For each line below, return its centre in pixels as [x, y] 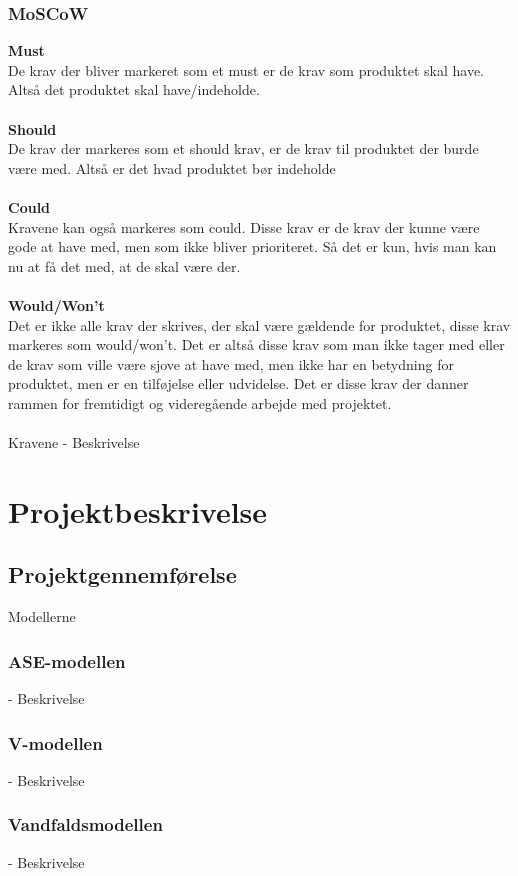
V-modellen [55, 742]
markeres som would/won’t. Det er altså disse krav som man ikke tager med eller [256, 344]
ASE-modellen [67, 660]
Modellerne [42, 616]
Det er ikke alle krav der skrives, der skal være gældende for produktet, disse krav [259, 324]
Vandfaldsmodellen [85, 824]
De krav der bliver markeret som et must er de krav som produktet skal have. [246, 69]
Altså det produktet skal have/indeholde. [134, 89]
